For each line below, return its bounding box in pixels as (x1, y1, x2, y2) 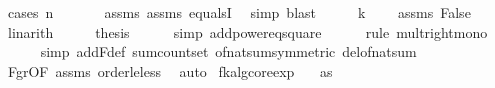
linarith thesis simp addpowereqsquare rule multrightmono (7, 21, 488, 42)
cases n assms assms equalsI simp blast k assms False (7, 2, 471, 22)
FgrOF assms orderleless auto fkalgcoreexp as (7, 60, 333, 81)
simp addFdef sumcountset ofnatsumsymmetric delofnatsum (40, 41, 417, 62)
